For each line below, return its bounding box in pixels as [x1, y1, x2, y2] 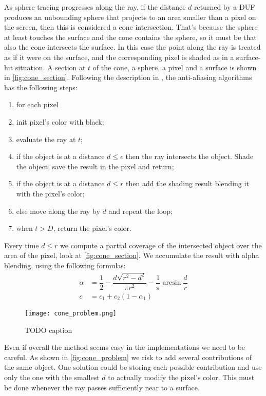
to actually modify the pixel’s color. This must [108, 371, 255, 382]
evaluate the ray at [16, 133, 76, 144]
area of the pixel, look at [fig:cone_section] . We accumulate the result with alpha [4, 250, 259, 261]
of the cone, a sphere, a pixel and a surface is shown [92, 62, 257, 72]
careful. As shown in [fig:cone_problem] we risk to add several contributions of [4, 351, 252, 362]
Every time [4, 240, 39, 250]
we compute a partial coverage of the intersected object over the [60, 240, 262, 250]
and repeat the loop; [108, 205, 173, 216]
